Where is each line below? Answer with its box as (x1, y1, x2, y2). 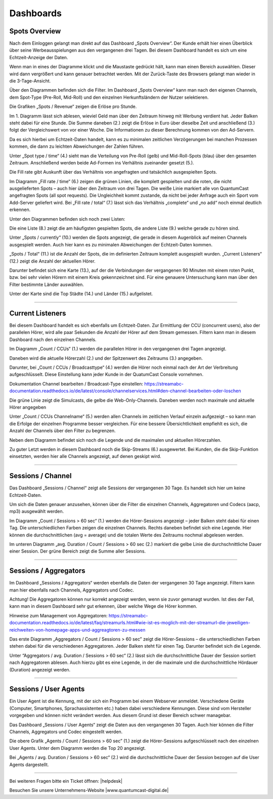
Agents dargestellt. (9, 762, 49, 768)
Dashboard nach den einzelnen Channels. (9, 337, 97, 343)
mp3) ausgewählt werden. (9, 509, 64, 515)
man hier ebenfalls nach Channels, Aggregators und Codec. (9, 587, 134, 593)
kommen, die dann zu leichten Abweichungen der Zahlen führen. (9, 143, 145, 149)
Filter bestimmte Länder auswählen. (9, 281, 84, 287)
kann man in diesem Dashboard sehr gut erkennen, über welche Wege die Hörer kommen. (9, 603, 197, 609)
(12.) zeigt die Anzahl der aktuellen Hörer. (9, 258, 96, 264)
